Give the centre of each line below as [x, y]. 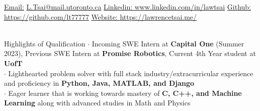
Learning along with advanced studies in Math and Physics [97, 103]
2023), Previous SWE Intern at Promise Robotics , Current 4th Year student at [130, 53]
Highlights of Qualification [45, 43]
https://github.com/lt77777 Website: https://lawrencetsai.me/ [101, 16]
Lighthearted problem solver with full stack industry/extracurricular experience [131, 73]
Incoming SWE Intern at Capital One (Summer [168, 43]
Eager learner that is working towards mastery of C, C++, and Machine [125, 93]
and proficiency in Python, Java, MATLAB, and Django [99, 83]
